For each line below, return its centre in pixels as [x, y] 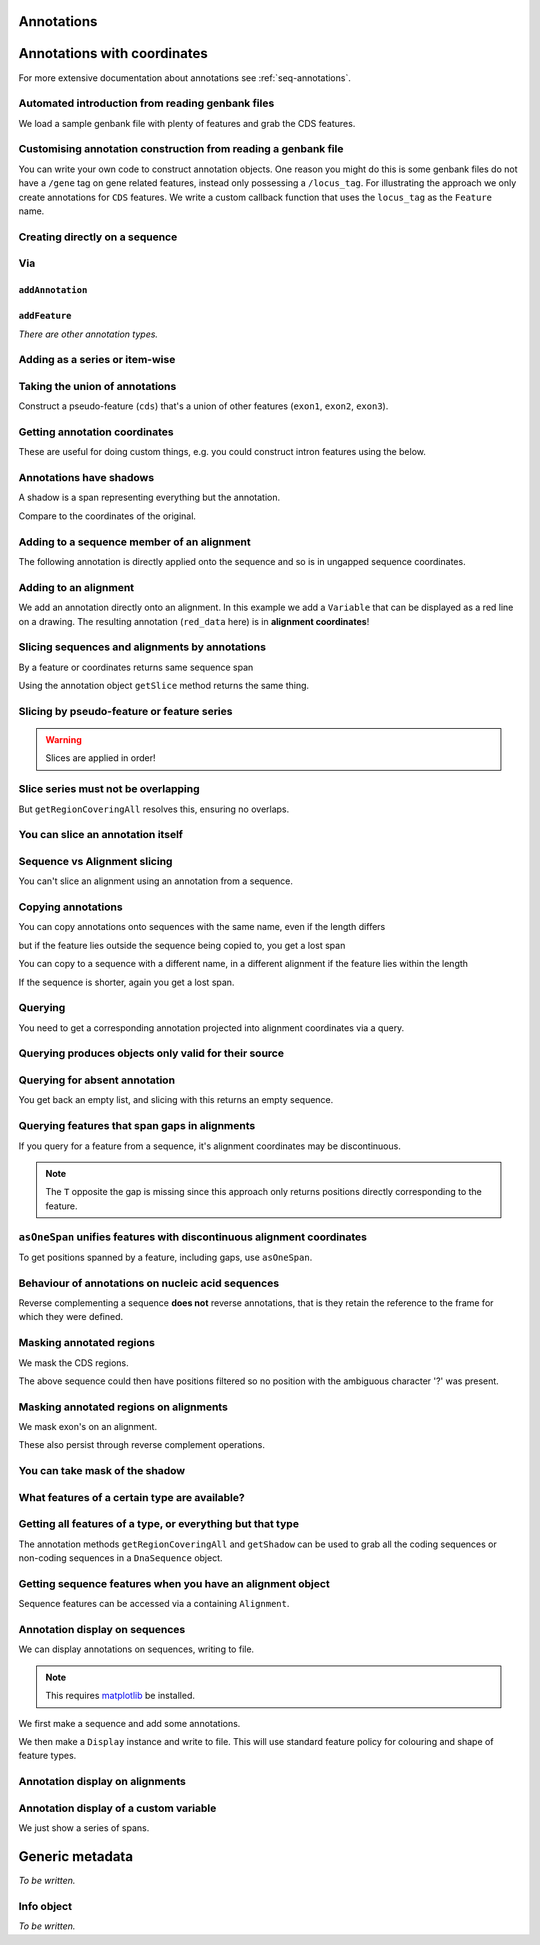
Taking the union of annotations [97, 386]
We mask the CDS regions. [73, 1362]
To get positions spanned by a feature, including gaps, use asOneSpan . [165, 1257]
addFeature [45, 316]
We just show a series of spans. [84, 1828]
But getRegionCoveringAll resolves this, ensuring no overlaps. [154, 809]
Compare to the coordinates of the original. [107, 516]
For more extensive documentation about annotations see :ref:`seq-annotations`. [185, 77]
